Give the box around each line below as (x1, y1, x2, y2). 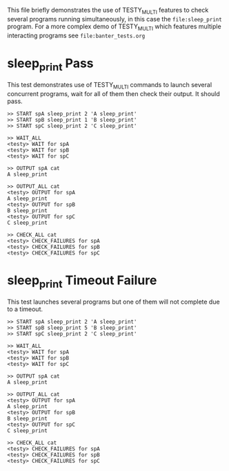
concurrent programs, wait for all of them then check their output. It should (7, 89, 221, 98)
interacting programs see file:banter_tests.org (7, 31, 146, 39)
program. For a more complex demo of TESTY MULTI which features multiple (7, 22, 222, 32)
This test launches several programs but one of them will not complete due (7, 297, 220, 306)
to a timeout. (7, 305, 43, 313)
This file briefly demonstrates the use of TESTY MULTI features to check (7, 6, 209, 16)
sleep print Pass (7, 55, 94, 73)
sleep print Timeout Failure (7, 273, 157, 290)
